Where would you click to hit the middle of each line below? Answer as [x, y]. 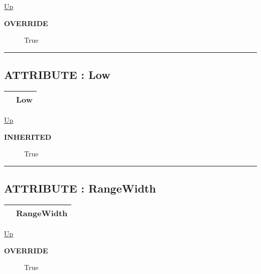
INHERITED [28, 136]
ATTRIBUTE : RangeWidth [80, 188]
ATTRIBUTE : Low [57, 75]
